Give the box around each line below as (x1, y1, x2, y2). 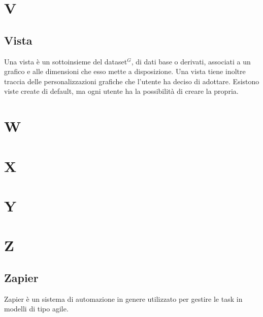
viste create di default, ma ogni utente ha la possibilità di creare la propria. (4, 86, 239, 96)
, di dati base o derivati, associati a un (131, 56, 251, 66)
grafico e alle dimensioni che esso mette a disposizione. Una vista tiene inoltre (4, 66, 246, 77)
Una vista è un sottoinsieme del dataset (4, 56, 127, 66)
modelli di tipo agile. (4, 303, 69, 314)
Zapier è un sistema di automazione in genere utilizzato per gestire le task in (4, 293, 243, 304)
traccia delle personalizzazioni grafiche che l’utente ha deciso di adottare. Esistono (4, 76, 259, 86)
